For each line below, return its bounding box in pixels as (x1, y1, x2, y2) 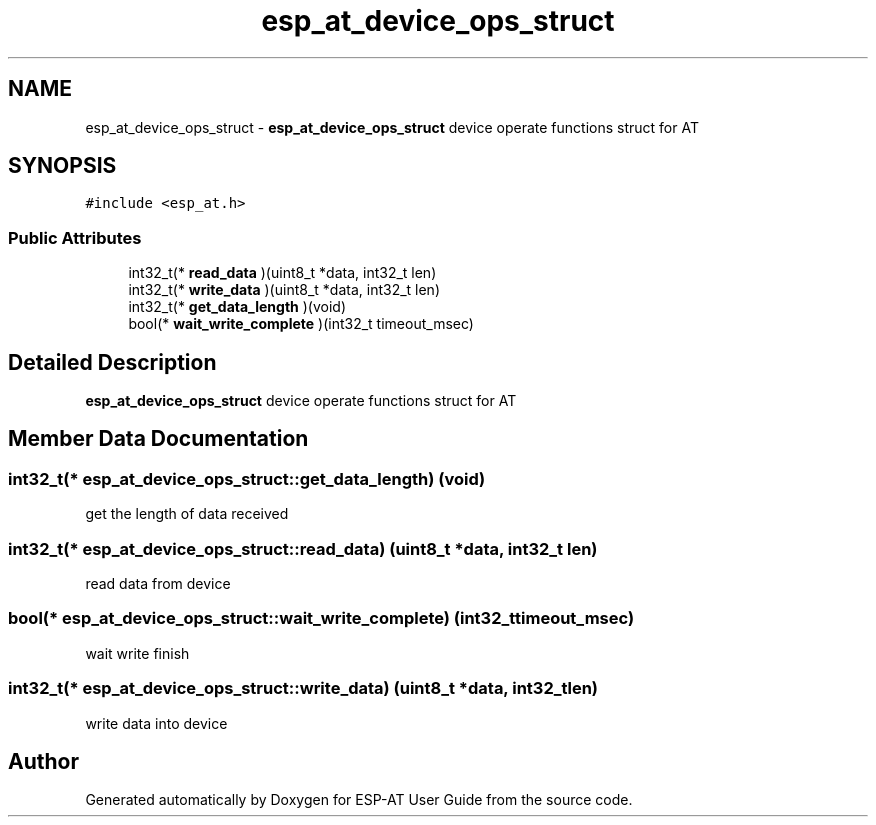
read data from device (85, 575, 231, 592)
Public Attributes (8, 227, 142, 248)
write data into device (85, 714, 228, 732)
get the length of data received (85, 505, 289, 523)
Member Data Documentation (8, 426, 309, 452)
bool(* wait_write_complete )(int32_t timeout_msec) (128, 315, 474, 333)
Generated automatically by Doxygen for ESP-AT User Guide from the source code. (85, 791, 633, 809)
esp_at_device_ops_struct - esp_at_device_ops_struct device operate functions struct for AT (85, 118, 699, 136)
